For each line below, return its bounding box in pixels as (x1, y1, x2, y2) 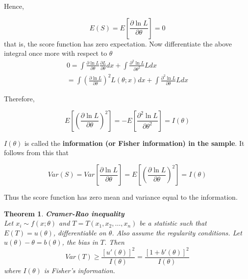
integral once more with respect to (4, 48, 107, 58)
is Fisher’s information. (44, 265, 115, 275)
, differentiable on (53, 227, 106, 237)
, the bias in (62, 237, 98, 247)
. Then (104, 237, 124, 247)
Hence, (4, 1, 24, 11)
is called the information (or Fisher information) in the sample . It (24, 138, 245, 148)
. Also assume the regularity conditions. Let (112, 227, 242, 237)
